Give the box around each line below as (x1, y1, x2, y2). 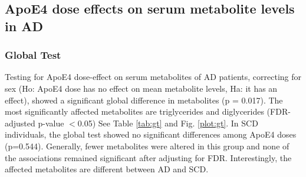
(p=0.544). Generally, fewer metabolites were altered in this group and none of (5, 139, 289, 152)
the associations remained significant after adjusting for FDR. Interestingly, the (5, 151, 292, 163)
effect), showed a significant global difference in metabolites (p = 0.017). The (5, 93, 283, 106)
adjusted (5, 116, 35, 129)
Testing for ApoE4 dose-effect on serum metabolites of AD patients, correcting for (5, 71, 301, 83)
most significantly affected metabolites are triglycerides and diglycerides (5, 105, 264, 118)
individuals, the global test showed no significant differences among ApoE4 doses (5, 128, 297, 141)
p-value (38, 116, 64, 129)
